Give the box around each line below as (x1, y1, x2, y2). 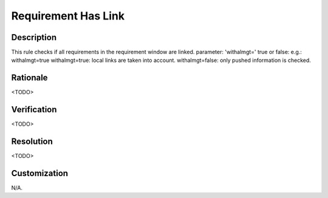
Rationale (11, 73, 48, 83)
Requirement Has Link (11, 9, 125, 22)
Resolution (11, 137, 53, 147)
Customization (11, 168, 69, 179)
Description (11, 32, 57, 43)
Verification (11, 104, 57, 115)
